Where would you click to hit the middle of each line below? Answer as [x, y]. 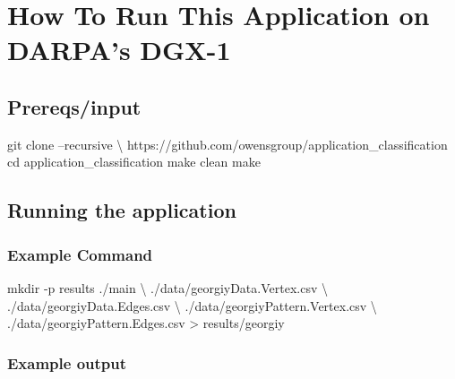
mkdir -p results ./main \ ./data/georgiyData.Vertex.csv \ [167, 287]
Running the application [122, 210]
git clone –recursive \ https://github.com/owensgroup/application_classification [227, 144]
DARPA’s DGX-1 [119, 50]
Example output [67, 362]
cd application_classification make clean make [134, 162]
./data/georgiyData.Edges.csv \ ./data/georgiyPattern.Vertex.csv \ [192, 305]
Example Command [80, 254]
